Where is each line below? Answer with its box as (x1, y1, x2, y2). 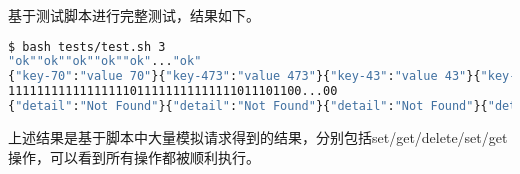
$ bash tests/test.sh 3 (8, 39, 166, 54)
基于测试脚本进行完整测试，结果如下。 (8, 5, 260, 25)
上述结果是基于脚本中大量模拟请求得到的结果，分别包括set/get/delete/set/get (8, 126, 508, 147)
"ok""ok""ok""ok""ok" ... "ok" (8, 54, 202, 69)
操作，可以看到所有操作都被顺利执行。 (8, 146, 260, 167)
